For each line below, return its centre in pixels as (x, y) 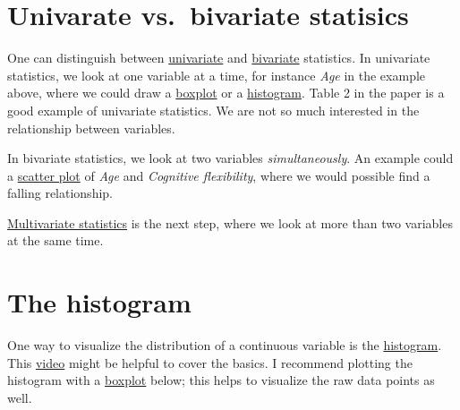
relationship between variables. (91, 128)
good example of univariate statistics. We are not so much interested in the (213, 110)
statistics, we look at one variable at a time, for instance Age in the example (217, 75)
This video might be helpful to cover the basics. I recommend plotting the (210, 362)
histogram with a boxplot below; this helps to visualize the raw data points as (221, 380)
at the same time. (55, 240)
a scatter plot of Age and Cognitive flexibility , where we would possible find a (219, 175)
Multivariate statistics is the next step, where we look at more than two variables (230, 222)
